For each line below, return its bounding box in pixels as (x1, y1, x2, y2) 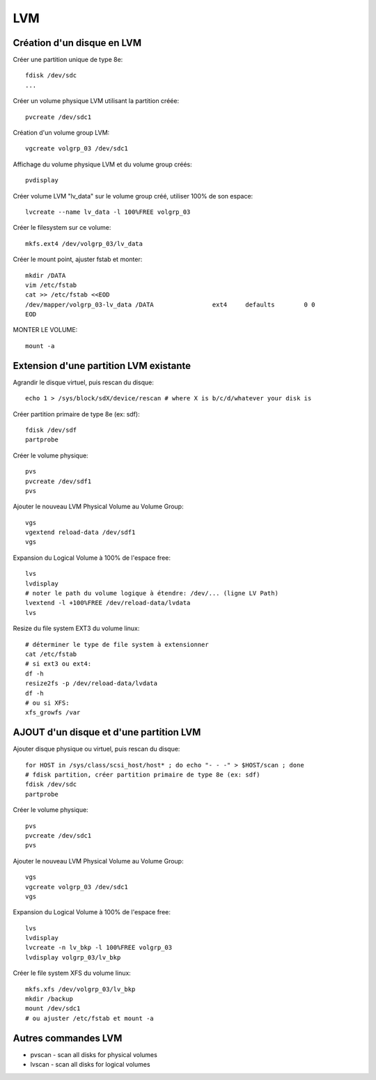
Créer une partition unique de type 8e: (13, 56, 123, 64)
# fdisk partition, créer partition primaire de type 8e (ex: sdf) (25, 771, 260, 779)
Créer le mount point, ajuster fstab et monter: (13, 255, 143, 264)
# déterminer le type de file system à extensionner (25, 641, 209, 648)
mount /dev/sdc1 (25, 1005, 81, 1012)
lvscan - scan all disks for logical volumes (30, 1061, 150, 1069)
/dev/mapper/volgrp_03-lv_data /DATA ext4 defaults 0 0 (25, 300, 315, 308)
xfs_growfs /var (25, 709, 81, 717)
